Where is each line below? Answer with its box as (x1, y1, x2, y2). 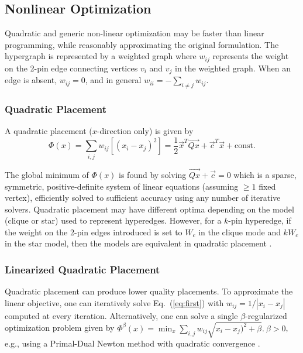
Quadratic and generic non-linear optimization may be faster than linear (5, 27, 264, 39)
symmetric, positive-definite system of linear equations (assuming (5, 180, 239, 192)
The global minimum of (5, 168, 89, 180)
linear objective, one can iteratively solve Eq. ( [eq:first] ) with (5, 296, 224, 309)
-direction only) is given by (97, 125, 194, 137)
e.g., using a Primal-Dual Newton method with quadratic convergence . (5, 337, 260, 349)
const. (235, 142, 256, 150)
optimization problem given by (5, 321, 115, 334)
